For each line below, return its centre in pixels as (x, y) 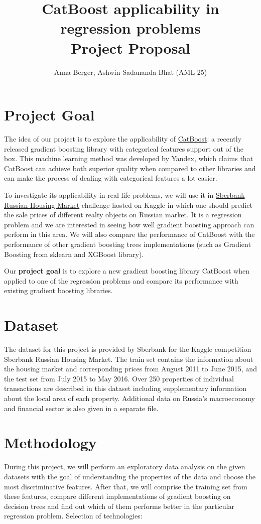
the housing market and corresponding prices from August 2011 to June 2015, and (130, 369)
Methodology (50, 442)
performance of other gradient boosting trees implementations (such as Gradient (127, 244)
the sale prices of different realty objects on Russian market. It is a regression (123, 215)
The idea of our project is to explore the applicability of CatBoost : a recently (123, 139)
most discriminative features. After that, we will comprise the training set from (126, 486)
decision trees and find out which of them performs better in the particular (119, 506)
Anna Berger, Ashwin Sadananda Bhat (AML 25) (130, 72)
